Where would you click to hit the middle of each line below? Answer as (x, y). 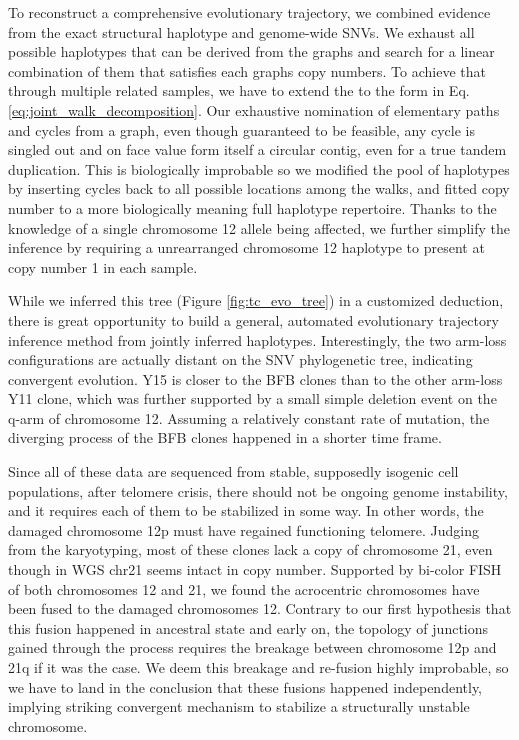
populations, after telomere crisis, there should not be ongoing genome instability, (258, 490)
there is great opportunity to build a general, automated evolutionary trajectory (253, 319)
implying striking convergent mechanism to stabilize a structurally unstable (239, 706)
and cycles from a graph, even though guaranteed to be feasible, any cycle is (241, 129)
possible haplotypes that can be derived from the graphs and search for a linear (251, 51)
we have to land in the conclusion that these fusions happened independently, (245, 686)
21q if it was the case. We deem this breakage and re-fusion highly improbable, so (258, 667)
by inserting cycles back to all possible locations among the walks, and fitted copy (259, 188)
